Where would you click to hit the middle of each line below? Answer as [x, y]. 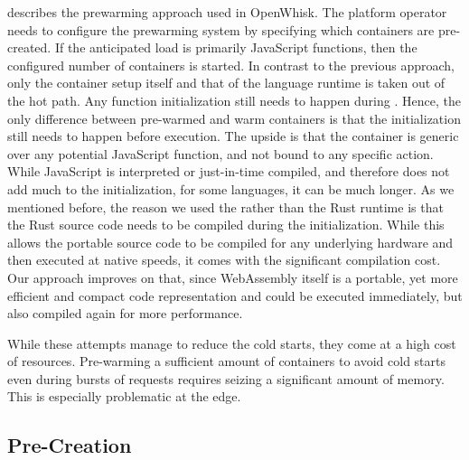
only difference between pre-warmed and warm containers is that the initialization [234, 118]
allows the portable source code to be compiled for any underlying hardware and [230, 242]
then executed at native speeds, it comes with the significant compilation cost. [224, 260]
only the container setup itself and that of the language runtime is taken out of [226, 83]
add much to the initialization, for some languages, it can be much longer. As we [231, 188]
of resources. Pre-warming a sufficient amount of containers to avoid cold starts [227, 361]
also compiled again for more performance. [125, 313]
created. [29, 47]
